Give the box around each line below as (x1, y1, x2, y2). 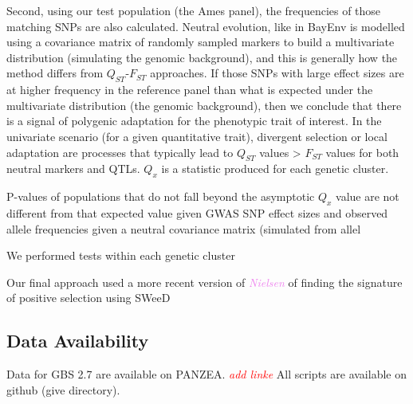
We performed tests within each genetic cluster (6, 247, 235, 264)
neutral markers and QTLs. (6, 160, 140, 177)
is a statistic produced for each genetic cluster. (161, 160, 389, 177)
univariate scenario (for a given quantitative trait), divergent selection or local (6, 127, 387, 144)
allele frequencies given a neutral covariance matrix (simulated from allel (6, 220, 361, 237)
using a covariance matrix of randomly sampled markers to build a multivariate (6, 33, 395, 50)
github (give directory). (6, 381, 120, 398)
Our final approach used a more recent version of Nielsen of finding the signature (6, 273, 403, 290)
